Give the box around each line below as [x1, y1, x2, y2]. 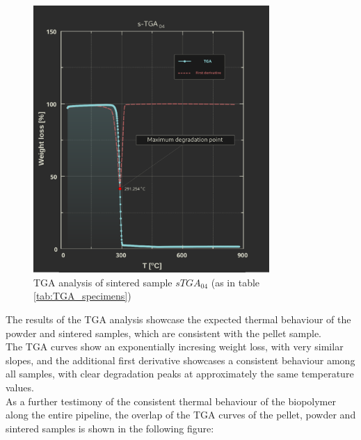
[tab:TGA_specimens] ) [33, 288, 131, 303]
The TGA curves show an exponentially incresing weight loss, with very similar [6, 339, 344, 354]
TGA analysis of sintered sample [33, 275, 173, 289]
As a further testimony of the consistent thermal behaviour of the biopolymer [6, 393, 336, 408]
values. [6, 380, 34, 394]
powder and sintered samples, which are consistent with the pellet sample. [6, 325, 321, 340]
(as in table [211, 275, 260, 289]
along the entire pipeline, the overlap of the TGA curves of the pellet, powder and [6, 407, 356, 422]
